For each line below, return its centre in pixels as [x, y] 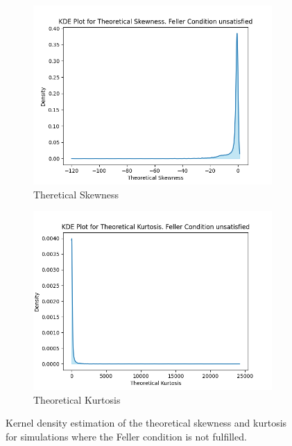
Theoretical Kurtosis [77, 399]
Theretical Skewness [76, 194]
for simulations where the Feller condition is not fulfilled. [126, 436]
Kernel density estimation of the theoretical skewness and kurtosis [146, 423]
